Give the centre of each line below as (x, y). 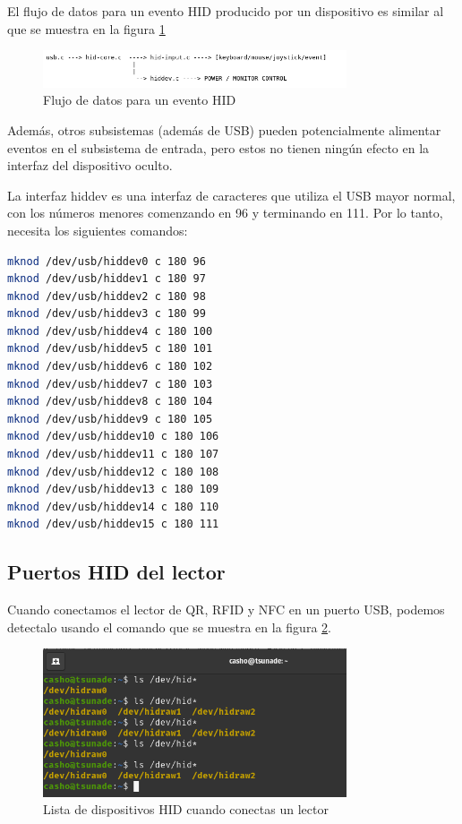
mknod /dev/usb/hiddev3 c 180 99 (107, 314)
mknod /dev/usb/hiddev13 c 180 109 (113, 489)
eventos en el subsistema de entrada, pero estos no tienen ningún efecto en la (218, 147)
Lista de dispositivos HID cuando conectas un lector (186, 809)
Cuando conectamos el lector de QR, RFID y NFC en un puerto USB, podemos (226, 609)
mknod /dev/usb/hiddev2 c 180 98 (107, 296)
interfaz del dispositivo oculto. (90, 165)
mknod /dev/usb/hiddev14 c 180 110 (113, 506)
